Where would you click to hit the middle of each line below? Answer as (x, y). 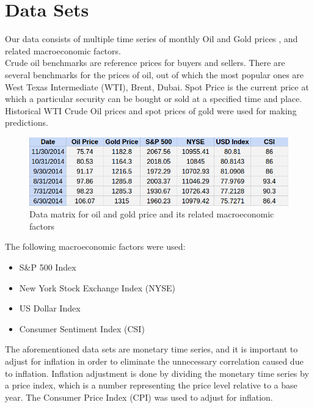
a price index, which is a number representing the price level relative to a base (151, 385)
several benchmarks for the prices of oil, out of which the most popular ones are (155, 74)
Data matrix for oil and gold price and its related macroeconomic (152, 214)
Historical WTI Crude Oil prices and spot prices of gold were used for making (151, 110)
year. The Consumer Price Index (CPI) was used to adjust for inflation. (139, 397)
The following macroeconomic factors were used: (95, 246)
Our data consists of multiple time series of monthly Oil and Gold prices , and (152, 39)
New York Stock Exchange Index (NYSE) (97, 287)
